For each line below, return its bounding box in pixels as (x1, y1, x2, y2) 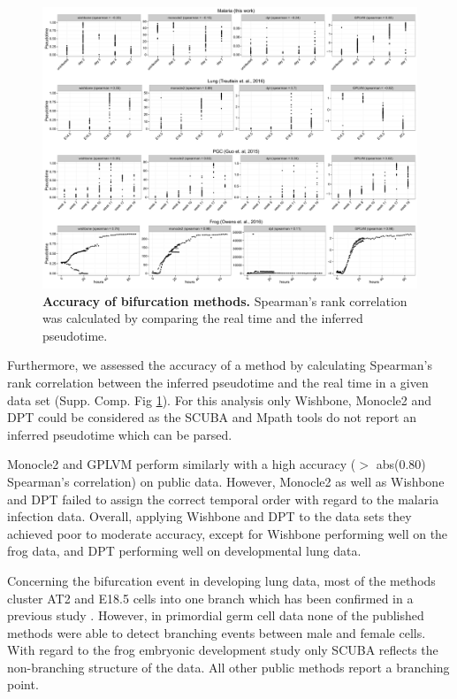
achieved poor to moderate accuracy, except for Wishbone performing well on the (7, 524, 448, 542)
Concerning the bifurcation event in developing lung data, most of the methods (7, 571, 436, 589)
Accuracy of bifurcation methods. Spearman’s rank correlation (42, 291, 407, 310)
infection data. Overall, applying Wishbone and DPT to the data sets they (7, 507, 412, 526)
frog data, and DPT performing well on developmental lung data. (7, 542, 362, 560)
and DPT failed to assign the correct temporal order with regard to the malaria (7, 489, 439, 508)
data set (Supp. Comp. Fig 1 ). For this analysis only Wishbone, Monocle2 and (7, 390, 431, 409)
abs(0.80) (376, 455, 426, 473)
